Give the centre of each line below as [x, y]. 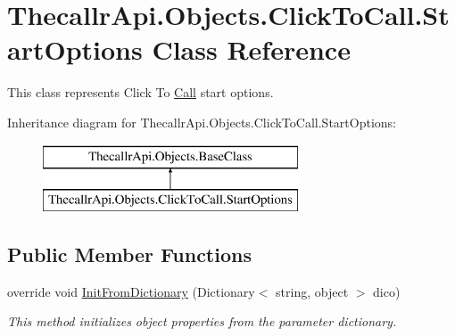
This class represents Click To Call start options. [141, 92]
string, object [312, 291]
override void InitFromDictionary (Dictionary [131, 291]
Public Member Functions [129, 254]
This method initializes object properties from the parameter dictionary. [202, 321]
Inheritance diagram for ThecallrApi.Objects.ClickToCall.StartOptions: [202, 122]
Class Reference [251, 49]
